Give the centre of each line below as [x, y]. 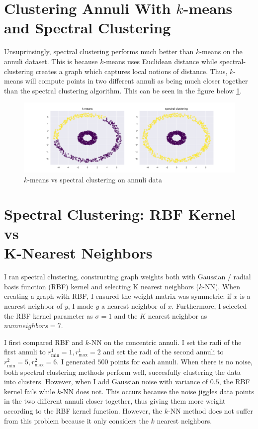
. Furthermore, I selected [209, 305]
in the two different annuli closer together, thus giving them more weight [115, 401]
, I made [81, 305]
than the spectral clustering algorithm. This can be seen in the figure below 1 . [123, 90]
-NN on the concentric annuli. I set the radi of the [165, 342]
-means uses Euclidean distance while [160, 61]
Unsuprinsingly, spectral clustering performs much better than [99, 51]
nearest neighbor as [177, 315]
